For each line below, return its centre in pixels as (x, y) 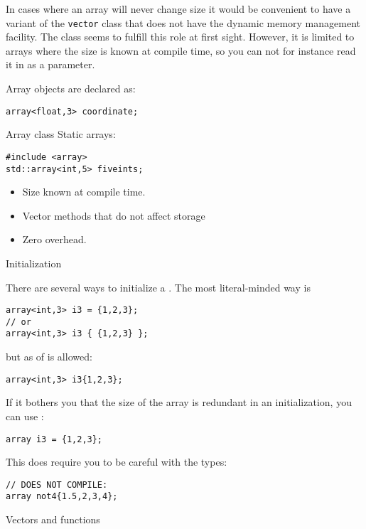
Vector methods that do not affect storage (114, 215)
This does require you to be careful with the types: (117, 462)
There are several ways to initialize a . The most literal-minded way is (158, 287)
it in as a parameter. (50, 64)
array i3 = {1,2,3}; (54, 439)
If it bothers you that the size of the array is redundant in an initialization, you (179, 402)
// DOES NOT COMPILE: (57, 485)
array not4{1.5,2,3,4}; (62, 497)
